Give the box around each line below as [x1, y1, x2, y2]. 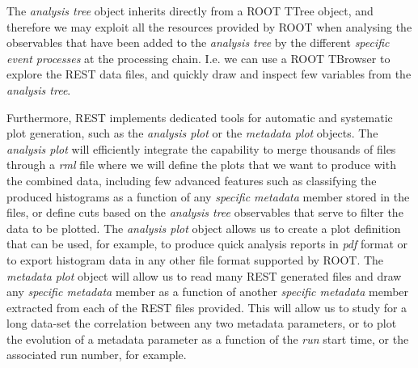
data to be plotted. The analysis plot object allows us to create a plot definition [6, 219, 401, 236]
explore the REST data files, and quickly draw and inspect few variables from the [6, 66, 412, 82]
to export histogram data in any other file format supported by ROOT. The [6, 251, 384, 268]
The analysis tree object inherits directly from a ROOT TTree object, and [6, 2, 374, 19]
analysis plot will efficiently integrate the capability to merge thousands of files [6, 140, 396, 157]
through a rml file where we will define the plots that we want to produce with [6, 156, 396, 173]
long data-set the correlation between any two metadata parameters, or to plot [6, 315, 397, 332]
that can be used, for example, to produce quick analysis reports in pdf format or [6, 235, 408, 252]
